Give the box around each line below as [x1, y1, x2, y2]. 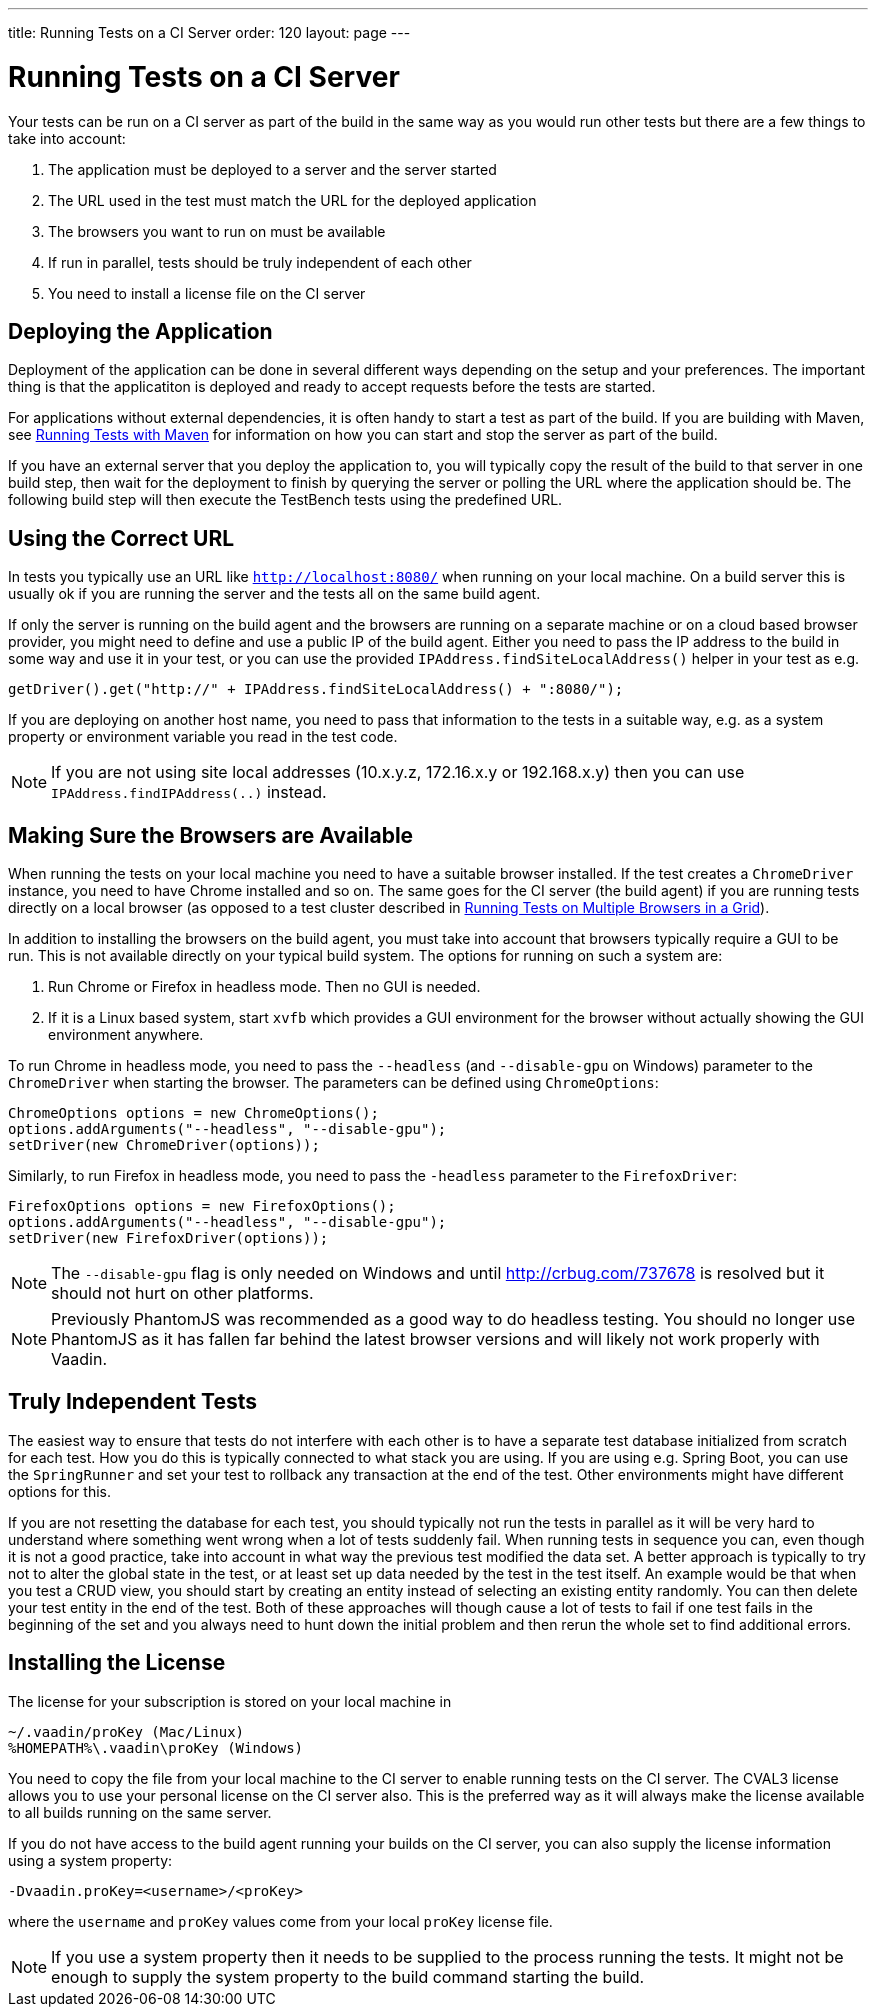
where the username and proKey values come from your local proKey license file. [8, 1912, 553, 1930]
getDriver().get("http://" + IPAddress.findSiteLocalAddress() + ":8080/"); [8, 681, 624, 698]
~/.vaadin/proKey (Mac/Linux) [8, 1723, 245, 1740]
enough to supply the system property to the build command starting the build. [51, 1966, 645, 1987]
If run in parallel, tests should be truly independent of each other [48, 253, 472, 271]
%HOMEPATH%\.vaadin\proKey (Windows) [8, 1739, 304, 1756]
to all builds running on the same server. [8, 1803, 272, 1821]
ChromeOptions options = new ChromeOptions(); [8, 1105, 379, 1122]
